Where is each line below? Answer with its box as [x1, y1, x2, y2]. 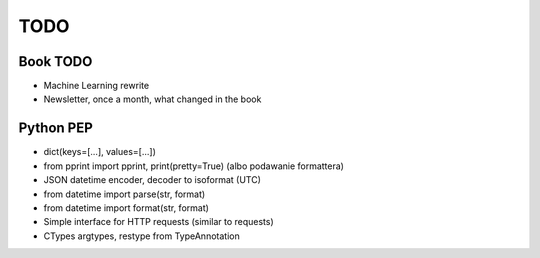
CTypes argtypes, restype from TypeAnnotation [43, 230, 240, 242]
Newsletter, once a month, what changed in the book [43, 93, 262, 105]
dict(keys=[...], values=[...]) [43, 146, 157, 158]
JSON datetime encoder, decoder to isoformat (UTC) [43, 174, 262, 186]
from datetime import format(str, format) [43, 201, 210, 214]
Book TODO [18, 53, 93, 70]
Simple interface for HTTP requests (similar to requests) [43, 216, 274, 228]
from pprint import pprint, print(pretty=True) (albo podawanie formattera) [43, 160, 345, 172]
